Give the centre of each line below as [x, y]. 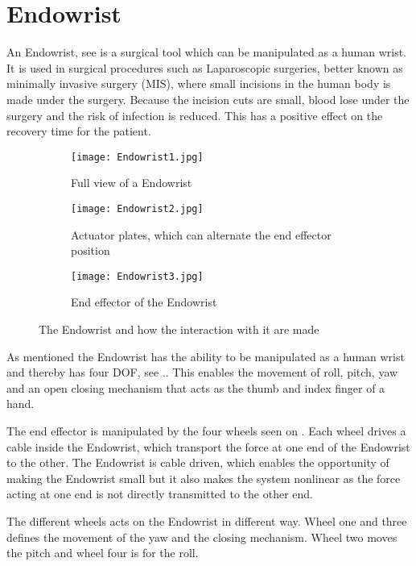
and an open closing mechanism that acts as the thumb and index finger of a [196, 387]
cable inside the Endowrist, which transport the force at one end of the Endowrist [208, 446]
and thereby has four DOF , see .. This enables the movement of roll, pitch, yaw [202, 372]
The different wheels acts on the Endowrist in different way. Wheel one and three [207, 520]
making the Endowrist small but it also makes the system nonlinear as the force [204, 478]
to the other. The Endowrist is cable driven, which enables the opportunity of [198, 462]
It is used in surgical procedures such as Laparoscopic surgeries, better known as [205, 67]
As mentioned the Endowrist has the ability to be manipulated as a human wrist [206, 356]
